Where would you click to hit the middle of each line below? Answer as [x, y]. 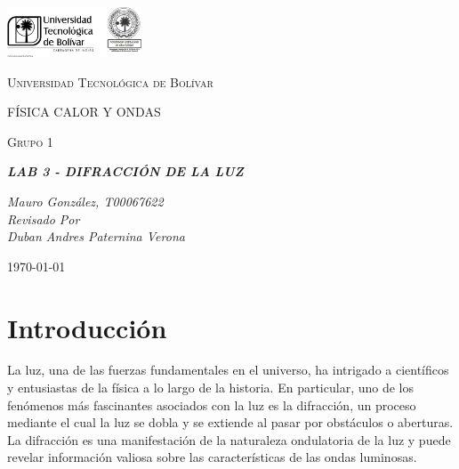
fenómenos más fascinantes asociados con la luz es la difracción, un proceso [212, 404]
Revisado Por [44, 218]
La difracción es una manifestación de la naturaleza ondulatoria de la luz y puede [229, 439]
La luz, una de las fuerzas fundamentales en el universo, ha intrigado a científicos [228, 370]
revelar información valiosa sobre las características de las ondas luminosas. [212, 457]
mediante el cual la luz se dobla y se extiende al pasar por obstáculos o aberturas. [230, 422]
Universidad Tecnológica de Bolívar [110, 81]
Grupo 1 [30, 141]
